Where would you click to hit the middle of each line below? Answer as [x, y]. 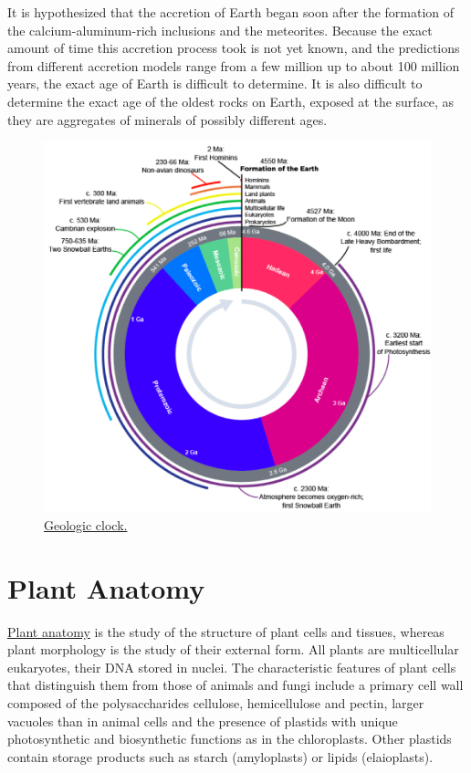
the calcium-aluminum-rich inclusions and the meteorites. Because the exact [220, 30]
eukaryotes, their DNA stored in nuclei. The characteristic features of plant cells [232, 667]
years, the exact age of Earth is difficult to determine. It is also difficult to [215, 84]
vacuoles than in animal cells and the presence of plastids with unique [203, 721]
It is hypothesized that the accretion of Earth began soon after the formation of [231, 12]
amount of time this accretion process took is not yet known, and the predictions [234, 48]
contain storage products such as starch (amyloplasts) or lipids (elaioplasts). [220, 756]
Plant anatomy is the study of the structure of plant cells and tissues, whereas [226, 631]
